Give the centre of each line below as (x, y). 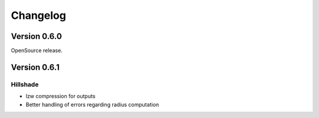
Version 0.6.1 (35, 67)
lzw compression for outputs (61, 96)
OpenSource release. (37, 51)
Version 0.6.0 (36, 36)
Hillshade (25, 84)
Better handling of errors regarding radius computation (92, 104)
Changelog (38, 15)
